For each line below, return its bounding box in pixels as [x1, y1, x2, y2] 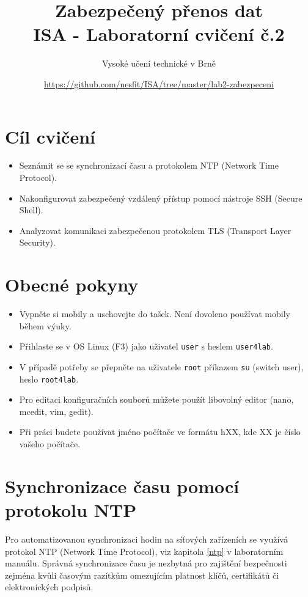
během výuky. [19, 319, 71, 332]
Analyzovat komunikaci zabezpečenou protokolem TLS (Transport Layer [19, 224, 291, 236]
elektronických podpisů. [5, 581, 94, 593]
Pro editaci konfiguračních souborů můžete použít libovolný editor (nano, [19, 393, 294, 406]
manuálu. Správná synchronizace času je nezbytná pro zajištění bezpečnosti [5, 557, 287, 570]
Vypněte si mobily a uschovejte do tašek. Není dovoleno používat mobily [19, 307, 290, 320]
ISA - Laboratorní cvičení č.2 [33, 21, 285, 46]
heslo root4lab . [19, 372, 79, 385]
